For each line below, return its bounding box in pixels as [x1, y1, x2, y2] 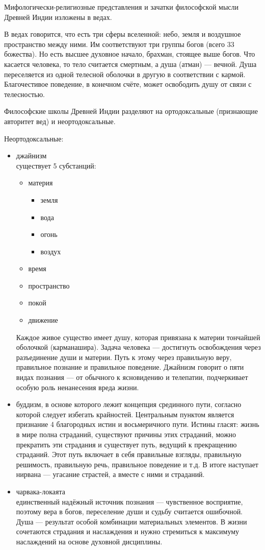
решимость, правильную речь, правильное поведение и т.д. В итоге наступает [16, 459, 258, 469]
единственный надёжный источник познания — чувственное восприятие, [16, 496, 243, 507]
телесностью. [4, 88, 45, 99]
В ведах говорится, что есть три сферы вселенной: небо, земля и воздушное [4, 29, 241, 39]
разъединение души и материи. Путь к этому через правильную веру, [16, 351, 232, 362]
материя [28, 177, 53, 188]
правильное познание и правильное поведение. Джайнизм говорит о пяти [16, 362, 244, 372]
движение [28, 315, 58, 325]
